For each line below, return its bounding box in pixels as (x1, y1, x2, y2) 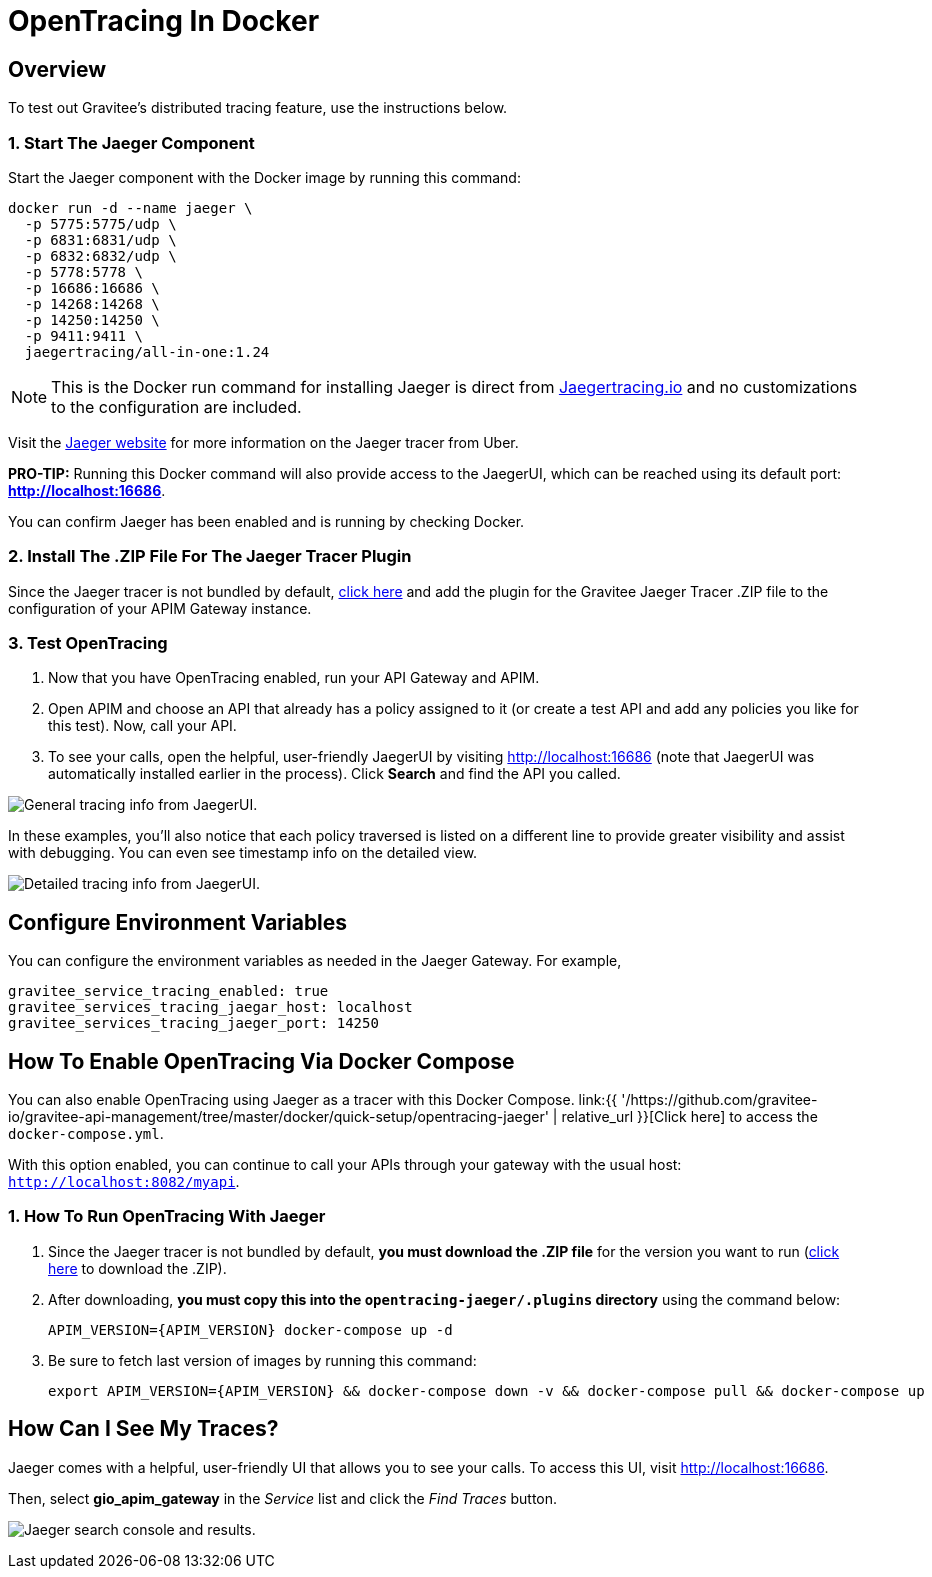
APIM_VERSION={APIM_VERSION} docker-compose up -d (48, 1321, 453, 1338)
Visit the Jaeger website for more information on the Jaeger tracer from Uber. (8, 433, 519, 451)
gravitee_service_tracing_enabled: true (8, 983, 329, 1000)
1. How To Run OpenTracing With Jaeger (8, 1206, 326, 1227)
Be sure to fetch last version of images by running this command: (48, 1351, 477, 1369)
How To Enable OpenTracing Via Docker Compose (8, 1048, 515, 1074)
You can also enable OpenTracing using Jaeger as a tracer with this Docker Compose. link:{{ (8, 1091, 618, 1109)
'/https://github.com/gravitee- (621, 1091, 818, 1109)
